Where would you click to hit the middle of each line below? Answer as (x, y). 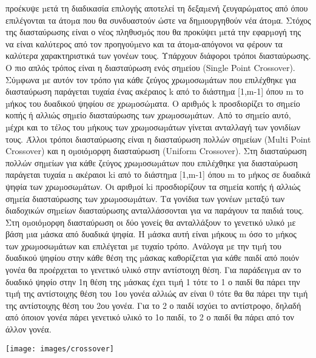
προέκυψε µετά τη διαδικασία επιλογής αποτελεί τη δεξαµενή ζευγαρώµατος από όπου (157, 8)
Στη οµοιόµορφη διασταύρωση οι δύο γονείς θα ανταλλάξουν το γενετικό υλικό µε (151, 222)
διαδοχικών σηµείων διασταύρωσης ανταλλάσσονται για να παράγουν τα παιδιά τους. (155, 210)
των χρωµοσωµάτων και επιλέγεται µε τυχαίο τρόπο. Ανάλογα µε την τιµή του (143, 245)
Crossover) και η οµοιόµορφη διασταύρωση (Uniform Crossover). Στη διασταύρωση (156, 151)
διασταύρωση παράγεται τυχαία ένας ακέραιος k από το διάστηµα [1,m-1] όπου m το (155, 91)
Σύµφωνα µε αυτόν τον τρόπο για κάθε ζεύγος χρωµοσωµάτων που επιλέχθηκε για (151, 79)
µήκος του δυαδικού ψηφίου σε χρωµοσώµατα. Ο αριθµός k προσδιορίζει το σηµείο (153, 103)
